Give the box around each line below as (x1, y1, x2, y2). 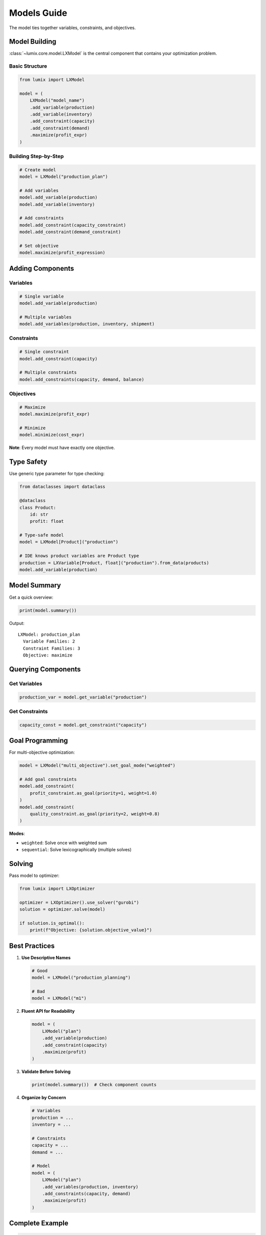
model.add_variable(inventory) (19, 202, 96, 207)
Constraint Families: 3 (23, 645, 81, 651)
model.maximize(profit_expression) (19, 250, 105, 255)
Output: (9, 620, 25, 626)
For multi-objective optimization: (9, 749, 75, 755)
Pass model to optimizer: (9, 872, 60, 879)
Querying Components (9, 665, 81, 673)
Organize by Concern (21, 1095, 66, 1101)
